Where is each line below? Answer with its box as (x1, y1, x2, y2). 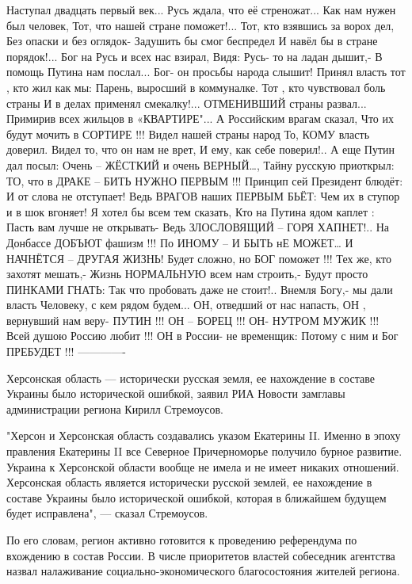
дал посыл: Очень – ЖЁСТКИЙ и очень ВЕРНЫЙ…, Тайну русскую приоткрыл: (6, 156, 395, 173)
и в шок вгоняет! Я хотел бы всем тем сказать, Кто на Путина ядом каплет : (6, 203, 375, 219)
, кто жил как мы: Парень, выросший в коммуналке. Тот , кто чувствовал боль (6, 78, 386, 95)
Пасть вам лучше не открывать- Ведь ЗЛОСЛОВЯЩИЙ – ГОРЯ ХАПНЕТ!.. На (6, 219, 390, 235)
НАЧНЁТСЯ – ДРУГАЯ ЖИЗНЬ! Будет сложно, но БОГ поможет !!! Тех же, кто (6, 250, 391, 266)
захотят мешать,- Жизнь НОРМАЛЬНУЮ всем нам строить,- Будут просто (6, 265, 368, 282)
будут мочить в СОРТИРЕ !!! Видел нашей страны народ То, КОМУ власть (6, 125, 370, 142)
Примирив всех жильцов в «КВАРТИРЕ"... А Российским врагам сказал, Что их (6, 110, 395, 127)
